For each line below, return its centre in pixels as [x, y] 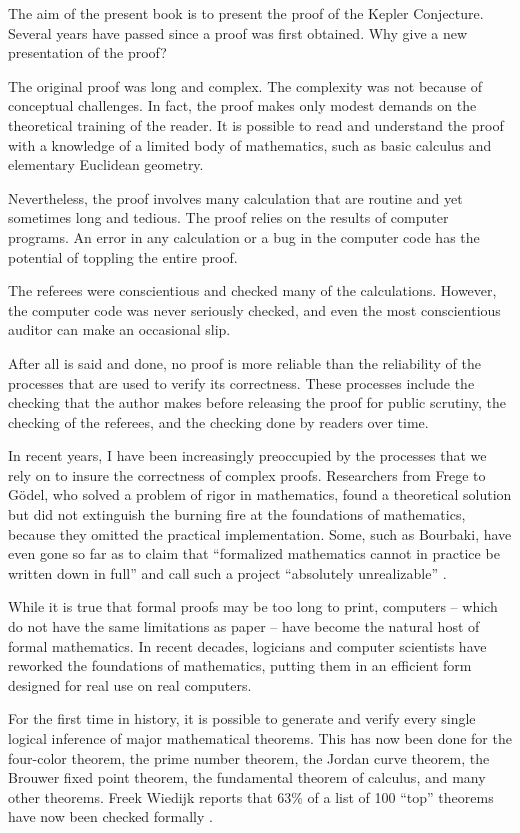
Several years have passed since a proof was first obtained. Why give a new [238, 32]
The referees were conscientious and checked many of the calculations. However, [252, 290]
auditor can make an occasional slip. [119, 329]
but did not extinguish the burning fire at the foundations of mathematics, [237, 514]
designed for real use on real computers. [130, 684]
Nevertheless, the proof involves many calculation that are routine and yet [235, 197]
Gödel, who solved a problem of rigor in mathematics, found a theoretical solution [260, 494]
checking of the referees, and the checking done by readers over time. [218, 421]
